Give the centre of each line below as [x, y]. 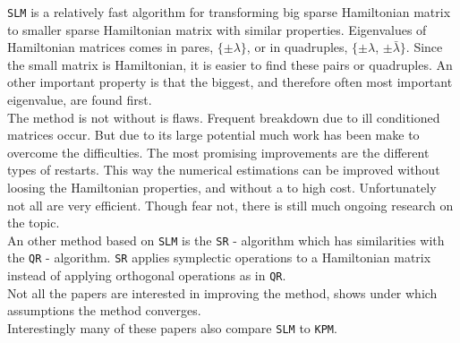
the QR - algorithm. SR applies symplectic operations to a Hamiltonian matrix [219, 257]
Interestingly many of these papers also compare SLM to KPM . [172, 327]
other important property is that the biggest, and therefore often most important [230, 82]
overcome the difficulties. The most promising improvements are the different [218, 152]
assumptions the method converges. [104, 310]
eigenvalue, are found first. [80, 100]
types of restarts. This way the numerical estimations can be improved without [224, 170]
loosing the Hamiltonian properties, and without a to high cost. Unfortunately [222, 187]
